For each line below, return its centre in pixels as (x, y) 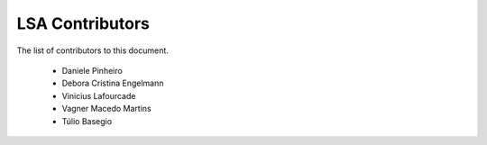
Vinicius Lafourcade (99, 95)
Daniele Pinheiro (92, 70)
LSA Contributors (83, 23)
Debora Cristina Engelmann (113, 83)
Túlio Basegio (87, 121)
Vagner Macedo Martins (107, 109)
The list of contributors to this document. (92, 50)
